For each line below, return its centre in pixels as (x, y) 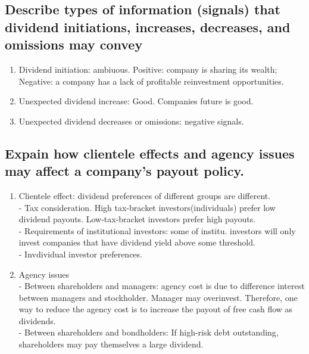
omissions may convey (74, 44)
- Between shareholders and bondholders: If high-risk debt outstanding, (149, 332)
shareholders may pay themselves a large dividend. (111, 344)
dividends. (37, 320)
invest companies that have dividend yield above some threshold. (137, 242)
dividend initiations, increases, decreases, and (148, 27)
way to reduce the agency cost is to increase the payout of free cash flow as (156, 309)
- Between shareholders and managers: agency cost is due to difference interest (162, 286)
